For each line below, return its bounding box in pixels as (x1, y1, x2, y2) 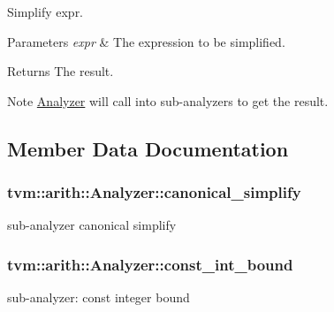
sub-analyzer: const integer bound (7, 288, 190, 307)
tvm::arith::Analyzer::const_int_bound (7, 253, 293, 275)
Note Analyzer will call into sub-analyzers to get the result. (7, 91, 329, 110)
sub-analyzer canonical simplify (7, 216, 177, 234)
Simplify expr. (7, 3, 84, 20)
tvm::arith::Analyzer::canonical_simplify (7, 181, 301, 203)
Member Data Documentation (7, 134, 289, 162)
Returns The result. (7, 62, 114, 80)
